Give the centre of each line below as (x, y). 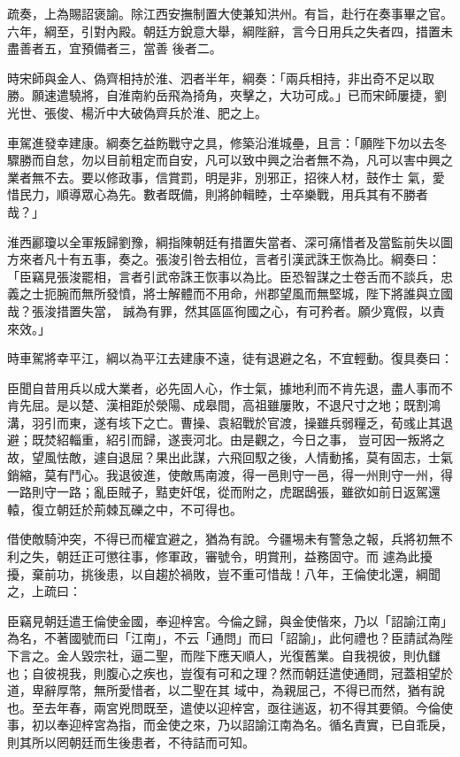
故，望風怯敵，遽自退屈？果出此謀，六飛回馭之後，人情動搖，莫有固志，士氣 (230, 457)
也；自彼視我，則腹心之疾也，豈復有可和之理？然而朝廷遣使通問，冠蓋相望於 (230, 672)
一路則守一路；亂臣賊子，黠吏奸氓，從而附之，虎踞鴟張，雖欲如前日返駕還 (224, 492)
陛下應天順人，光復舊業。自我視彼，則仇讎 (316, 655)
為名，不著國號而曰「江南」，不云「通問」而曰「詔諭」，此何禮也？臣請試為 (224, 638)
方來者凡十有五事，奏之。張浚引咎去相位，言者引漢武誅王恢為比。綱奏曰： (224, 259)
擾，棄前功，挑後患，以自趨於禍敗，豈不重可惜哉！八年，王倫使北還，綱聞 (224, 573)
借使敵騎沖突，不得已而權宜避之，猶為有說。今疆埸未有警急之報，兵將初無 (224, 539)
